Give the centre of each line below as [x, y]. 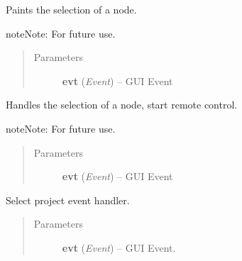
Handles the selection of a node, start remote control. [122, 105]
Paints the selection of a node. [71, 9]
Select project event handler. [68, 200]
